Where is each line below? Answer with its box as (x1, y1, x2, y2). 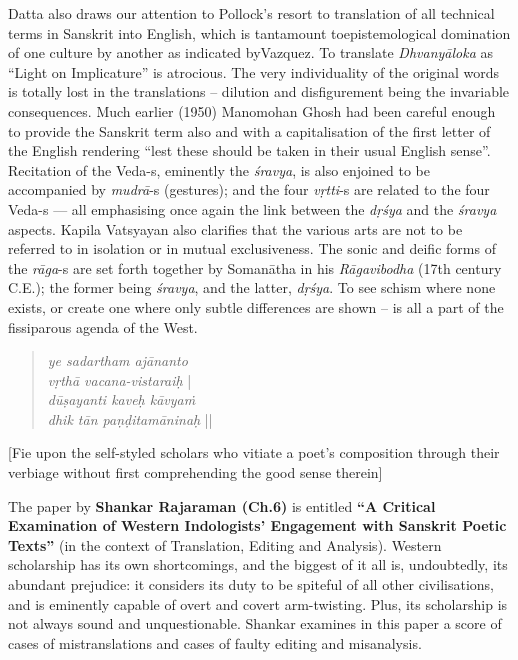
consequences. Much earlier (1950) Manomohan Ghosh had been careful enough (8, 100, 496, 121)
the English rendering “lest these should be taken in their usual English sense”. (8, 140, 491, 161)
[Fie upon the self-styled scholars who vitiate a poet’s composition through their (8, 442, 500, 463)
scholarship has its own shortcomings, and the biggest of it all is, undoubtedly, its (8, 554, 508, 575)
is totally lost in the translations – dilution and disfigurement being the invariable (8, 81, 510, 102)
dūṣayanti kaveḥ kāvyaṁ (47, 389, 196, 410)
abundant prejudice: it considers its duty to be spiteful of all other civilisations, (8, 574, 494, 595)
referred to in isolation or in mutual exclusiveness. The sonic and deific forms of (8, 238, 496, 259)
